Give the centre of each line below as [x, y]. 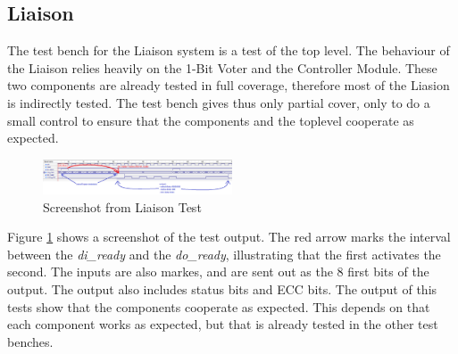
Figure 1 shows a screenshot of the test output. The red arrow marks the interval [229, 237]
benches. [30, 341]
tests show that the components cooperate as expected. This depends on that [219, 306]
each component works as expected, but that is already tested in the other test [223, 324]
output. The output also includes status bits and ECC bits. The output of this [222, 289]
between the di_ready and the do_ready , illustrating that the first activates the [224, 254]
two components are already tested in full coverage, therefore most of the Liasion [229, 85]
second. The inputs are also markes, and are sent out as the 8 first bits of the [218, 272]
